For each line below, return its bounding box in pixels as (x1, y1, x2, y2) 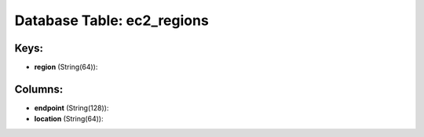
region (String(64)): (34, 63, 98, 72)
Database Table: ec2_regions (14, 12, 210, 29)
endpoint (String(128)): (34, 103, 109, 113)
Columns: (14, 82, 64, 96)
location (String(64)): (34, 114, 104, 124)
